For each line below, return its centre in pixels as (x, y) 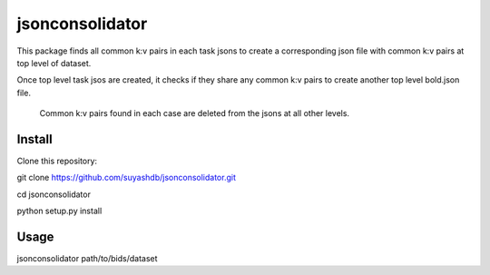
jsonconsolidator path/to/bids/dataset (87, 259)
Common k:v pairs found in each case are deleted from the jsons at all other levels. (194, 113)
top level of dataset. (54, 63)
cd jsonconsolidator (54, 194)
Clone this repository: (57, 161)
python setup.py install (59, 211)
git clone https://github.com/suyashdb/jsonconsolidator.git (126, 178)
